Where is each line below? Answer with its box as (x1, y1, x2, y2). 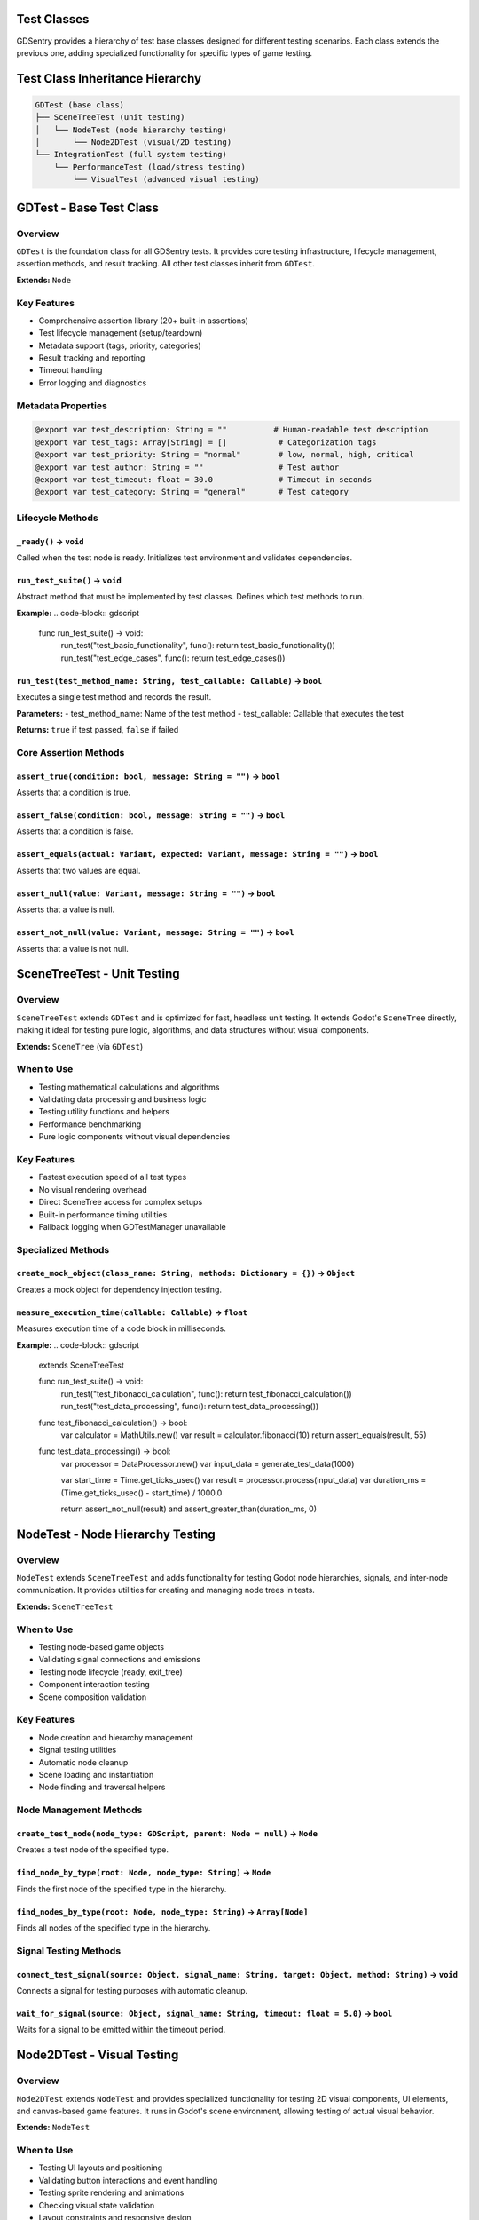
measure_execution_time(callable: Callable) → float (16, 1306, 248, 1318)
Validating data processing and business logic (38, 1094, 207, 1105)
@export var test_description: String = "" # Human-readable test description (35, 424, 428, 435)
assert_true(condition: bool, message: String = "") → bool (16, 771, 281, 781)
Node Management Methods (16, 1804, 143, 1816)
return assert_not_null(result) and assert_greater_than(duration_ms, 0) (60, 1503, 318, 1514)
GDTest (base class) (35, 99, 124, 110)
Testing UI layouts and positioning (38, 2162, 163, 2173)
